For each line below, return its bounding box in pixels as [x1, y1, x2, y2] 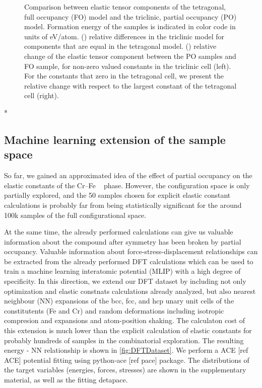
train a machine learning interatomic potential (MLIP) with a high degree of [4, 266, 241, 276]
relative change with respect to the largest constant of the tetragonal [24, 80, 237, 91]
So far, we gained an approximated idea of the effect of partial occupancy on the [4, 170, 252, 181]
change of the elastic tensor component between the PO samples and [24, 50, 236, 61]
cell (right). [24, 90, 59, 101]
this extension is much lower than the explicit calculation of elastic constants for [4, 325, 252, 336]
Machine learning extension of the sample [4, 131, 226, 147]
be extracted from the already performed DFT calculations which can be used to [4, 256, 253, 266]
